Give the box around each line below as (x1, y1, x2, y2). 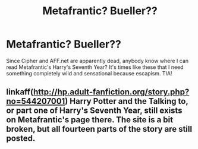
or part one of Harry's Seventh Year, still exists (6, 106, 183, 116)
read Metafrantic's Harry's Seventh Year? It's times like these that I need (6, 64, 184, 71)
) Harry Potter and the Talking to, (64, 96, 188, 106)
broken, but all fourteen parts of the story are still (6, 124, 192, 134)
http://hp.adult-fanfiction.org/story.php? (33, 87, 190, 97)
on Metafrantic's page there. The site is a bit (6, 115, 174, 125)
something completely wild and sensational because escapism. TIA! (6, 69, 172, 77)
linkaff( (6, 87, 34, 97)
